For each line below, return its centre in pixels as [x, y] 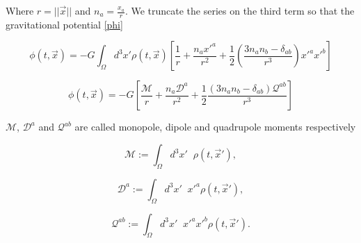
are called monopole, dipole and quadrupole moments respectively [215, 127]
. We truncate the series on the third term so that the [240, 10]
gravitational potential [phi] [64, 24]
